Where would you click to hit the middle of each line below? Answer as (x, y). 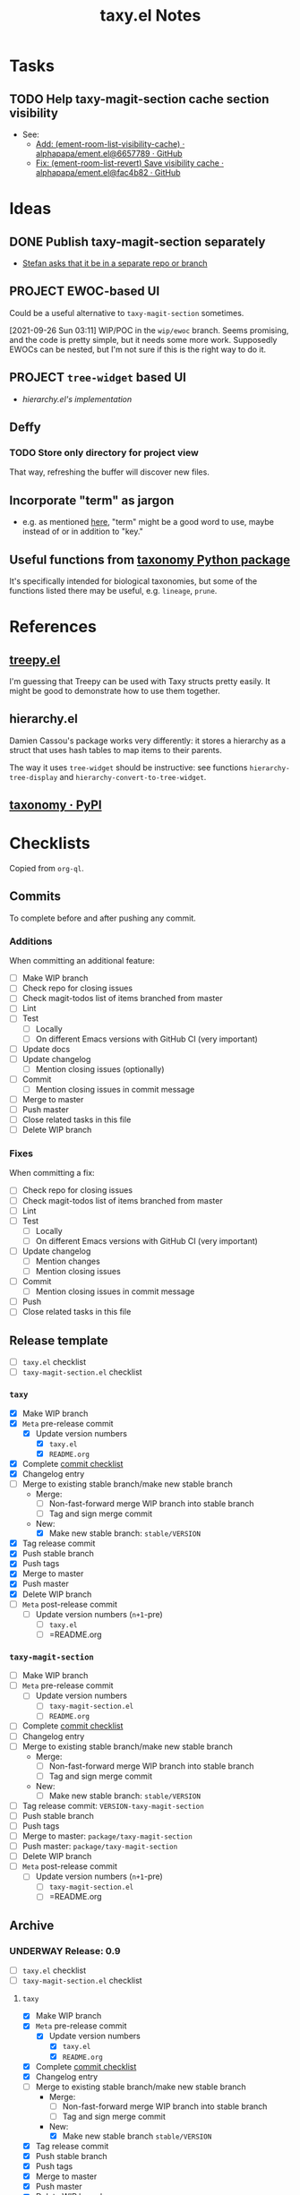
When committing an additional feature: (82, 961)
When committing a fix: (52, 1173)
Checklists (50, 844)
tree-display (34, 777)
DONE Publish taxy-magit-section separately (137, 241)
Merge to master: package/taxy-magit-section (107, 1836)
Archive (32, 1925)
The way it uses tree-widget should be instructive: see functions (129, 767)
